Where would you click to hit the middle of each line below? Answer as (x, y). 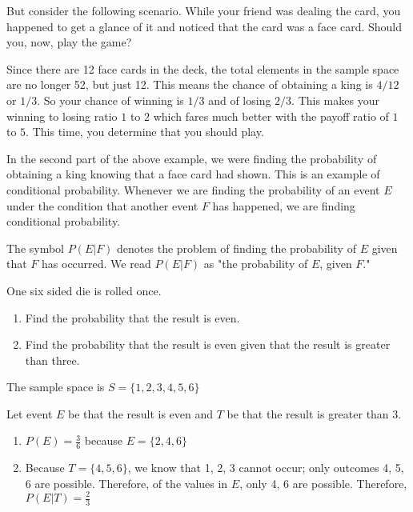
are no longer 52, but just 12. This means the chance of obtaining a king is (190, 84)
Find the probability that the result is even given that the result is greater (208, 344)
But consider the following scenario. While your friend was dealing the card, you (204, 10)
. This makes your (335, 100)
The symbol (36, 248)
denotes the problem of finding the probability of (237, 248)
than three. (52, 360)
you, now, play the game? (69, 42)
